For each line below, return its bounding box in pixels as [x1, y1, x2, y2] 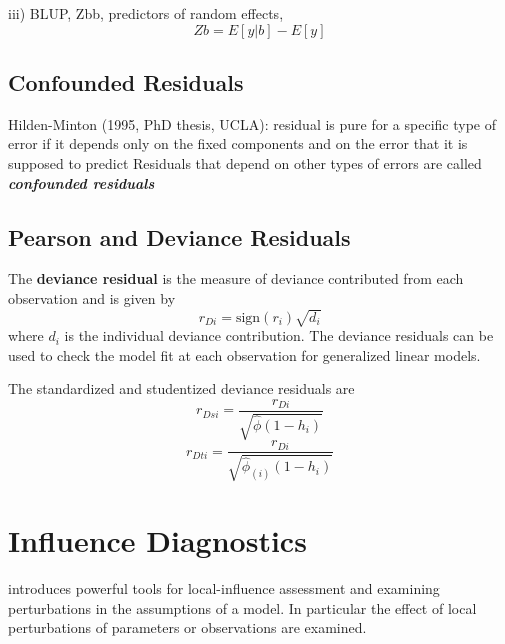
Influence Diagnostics [8, 519, 307, 560]
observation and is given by [8, 287, 176, 308]
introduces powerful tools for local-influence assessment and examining [8, 577, 440, 598]
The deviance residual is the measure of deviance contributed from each [8, 268, 464, 289]
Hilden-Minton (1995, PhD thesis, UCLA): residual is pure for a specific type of [8, 113, 496, 134]
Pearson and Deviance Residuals [8, 221, 351, 252]
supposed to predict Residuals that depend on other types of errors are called [8, 152, 482, 173]
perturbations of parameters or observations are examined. [8, 617, 367, 638]
